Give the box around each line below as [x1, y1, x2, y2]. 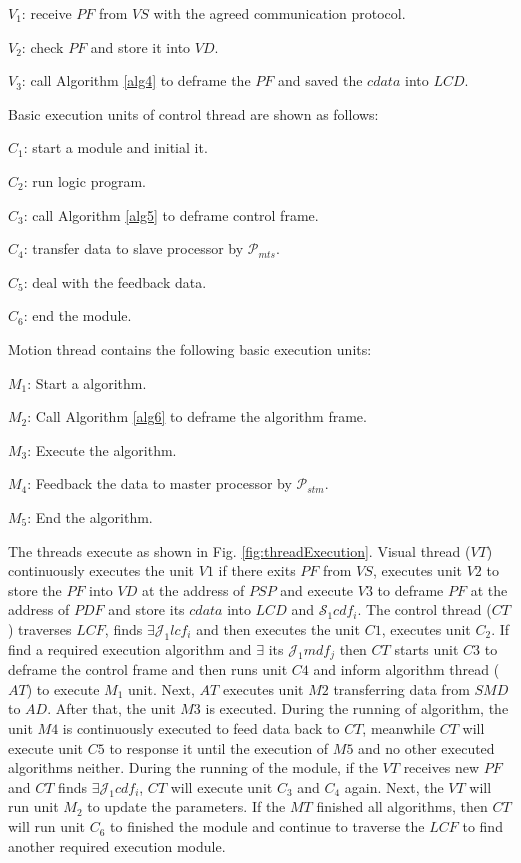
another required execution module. [8, 835, 226, 856]
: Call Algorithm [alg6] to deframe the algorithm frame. [27, 406, 367, 427]
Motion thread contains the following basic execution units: [8, 338, 372, 359]
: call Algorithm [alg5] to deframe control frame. [23, 204, 319, 225]
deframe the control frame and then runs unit [8, 659, 288, 680]
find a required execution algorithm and [8, 638, 252, 659]
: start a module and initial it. [23, 137, 208, 158]
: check [21, 36, 64, 57]
